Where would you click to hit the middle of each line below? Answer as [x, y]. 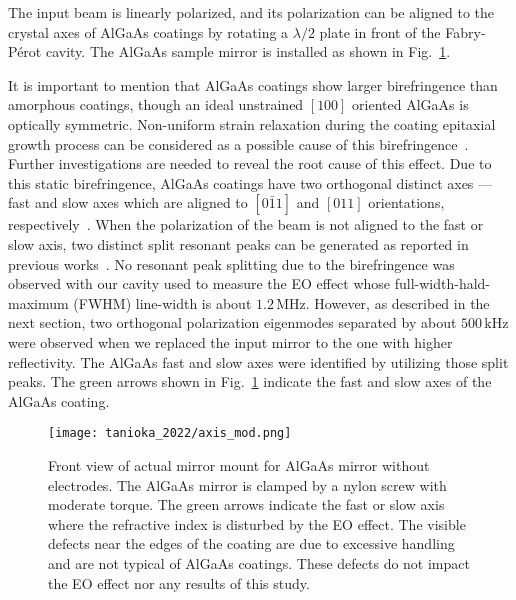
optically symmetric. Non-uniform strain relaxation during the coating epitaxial [252, 123]
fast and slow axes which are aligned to [128, 202]
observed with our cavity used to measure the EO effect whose [199, 283]
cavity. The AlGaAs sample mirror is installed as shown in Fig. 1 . [248, 51]
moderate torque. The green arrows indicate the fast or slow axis [246, 504]
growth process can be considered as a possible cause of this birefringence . [238, 143]
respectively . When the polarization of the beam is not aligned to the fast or [246, 224]
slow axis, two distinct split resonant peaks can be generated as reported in [238, 243]
